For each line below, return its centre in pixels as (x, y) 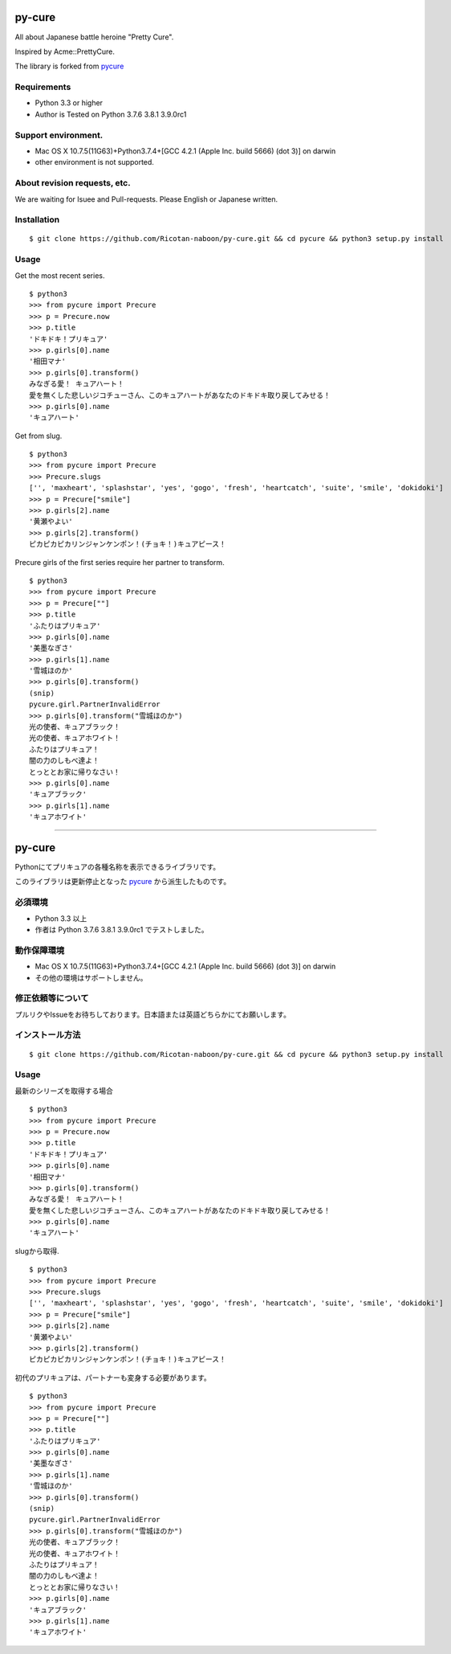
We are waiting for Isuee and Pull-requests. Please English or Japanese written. (146, 199)
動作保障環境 (40, 950)
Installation (37, 219)
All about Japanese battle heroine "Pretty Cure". (94, 37)
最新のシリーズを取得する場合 (64, 1091)
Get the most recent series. (60, 275)
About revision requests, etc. (73, 183)
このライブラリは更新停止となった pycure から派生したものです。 (123, 882)
